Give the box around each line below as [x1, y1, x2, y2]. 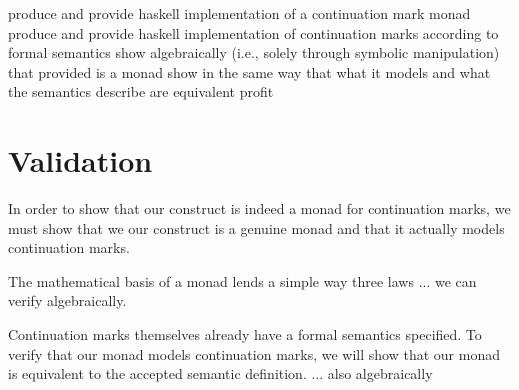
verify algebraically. [8, 290, 127, 311]
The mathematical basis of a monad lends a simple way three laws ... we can [8, 270, 477, 291]
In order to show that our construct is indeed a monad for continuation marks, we [8, 198, 511, 219]
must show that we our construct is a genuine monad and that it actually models [8, 217, 505, 238]
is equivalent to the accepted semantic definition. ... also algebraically [8, 363, 433, 384]
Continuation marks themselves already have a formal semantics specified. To [8, 324, 482, 345]
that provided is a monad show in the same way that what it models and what [8, 61, 491, 82]
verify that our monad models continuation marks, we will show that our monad [8, 343, 500, 364]
